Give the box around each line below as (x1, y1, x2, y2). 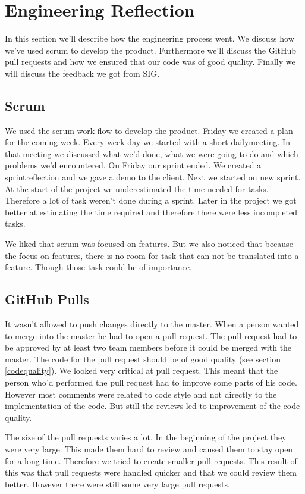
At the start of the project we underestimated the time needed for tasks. (5, 182, 269, 195)
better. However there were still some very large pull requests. (5, 477, 230, 490)
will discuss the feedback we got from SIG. (5, 67, 160, 79)
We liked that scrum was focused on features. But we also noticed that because (5, 237, 293, 250)
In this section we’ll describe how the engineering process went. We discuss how (5, 32, 294, 45)
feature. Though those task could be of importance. (5, 261, 192, 273)
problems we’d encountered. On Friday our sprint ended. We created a (5, 159, 262, 171)
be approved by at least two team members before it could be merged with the (5, 341, 292, 354)
